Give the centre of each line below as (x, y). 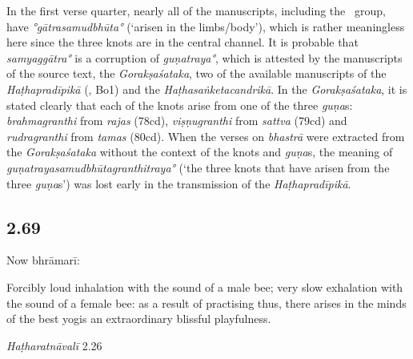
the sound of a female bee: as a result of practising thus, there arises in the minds (206, 303)
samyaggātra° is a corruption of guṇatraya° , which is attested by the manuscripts (204, 57)
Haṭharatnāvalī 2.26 (54, 345)
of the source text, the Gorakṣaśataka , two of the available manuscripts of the (196, 73)
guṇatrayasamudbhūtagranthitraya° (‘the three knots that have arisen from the (198, 167)
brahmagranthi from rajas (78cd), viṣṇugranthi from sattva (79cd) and (177, 121)
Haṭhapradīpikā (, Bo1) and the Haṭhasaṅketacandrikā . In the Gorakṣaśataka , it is (207, 89)
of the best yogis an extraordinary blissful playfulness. (139, 319)
